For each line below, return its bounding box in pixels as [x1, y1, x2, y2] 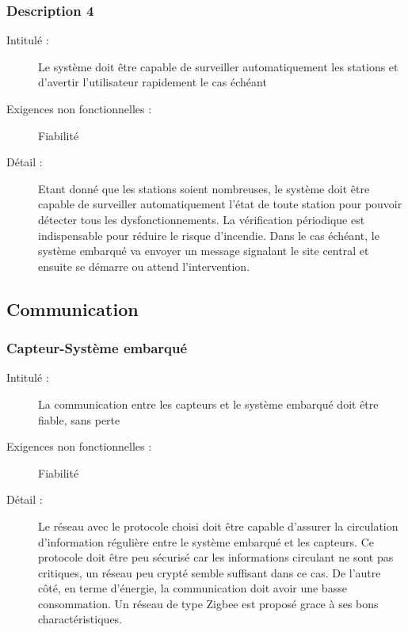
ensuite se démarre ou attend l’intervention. [38, 257, 250, 274]
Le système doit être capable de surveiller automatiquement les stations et [38, 58, 398, 74]
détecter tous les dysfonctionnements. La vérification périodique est [38, 211, 365, 227]
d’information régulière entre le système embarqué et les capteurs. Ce [38, 533, 374, 550]
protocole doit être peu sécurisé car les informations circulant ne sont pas [38, 549, 394, 565]
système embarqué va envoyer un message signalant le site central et [38, 242, 369, 259]
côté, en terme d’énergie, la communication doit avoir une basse [38, 580, 347, 596]
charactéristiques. [38, 611, 123, 627]
